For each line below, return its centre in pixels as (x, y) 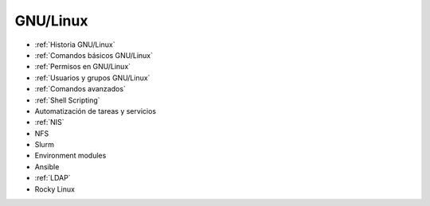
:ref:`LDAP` (53, 178)
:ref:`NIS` (49, 122)
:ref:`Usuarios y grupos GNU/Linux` (92, 78)
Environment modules (70, 156)
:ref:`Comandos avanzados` (80, 89)
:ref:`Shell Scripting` (67, 100)
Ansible (47, 166)
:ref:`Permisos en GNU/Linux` (83, 67)
